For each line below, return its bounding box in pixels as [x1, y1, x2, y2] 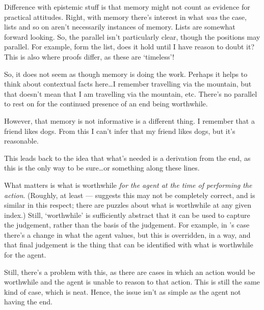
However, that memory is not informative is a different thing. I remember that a [4, 115, 255, 126]
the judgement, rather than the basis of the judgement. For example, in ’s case [4, 219, 250, 230]
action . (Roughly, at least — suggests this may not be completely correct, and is [4, 189, 255, 200]
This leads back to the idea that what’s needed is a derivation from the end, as [4, 152, 251, 163]
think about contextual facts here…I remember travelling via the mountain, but [4, 78, 252, 89]
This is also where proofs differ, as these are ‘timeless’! [4, 51, 174, 62]
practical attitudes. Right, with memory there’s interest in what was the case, [4, 11, 247, 22]
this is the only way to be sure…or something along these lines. [4, 162, 200, 173]
